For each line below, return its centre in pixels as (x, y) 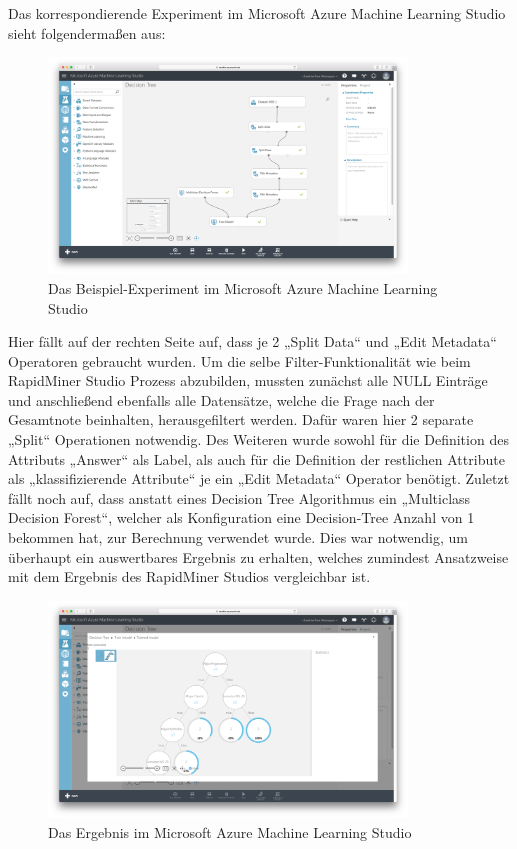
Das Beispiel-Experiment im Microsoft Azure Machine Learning (243, 287)
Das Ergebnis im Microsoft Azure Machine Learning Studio (230, 831)
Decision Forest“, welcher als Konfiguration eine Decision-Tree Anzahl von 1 (241, 517)
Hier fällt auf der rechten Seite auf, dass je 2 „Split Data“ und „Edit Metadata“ (252, 341)
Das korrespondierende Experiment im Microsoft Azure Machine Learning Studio (257, 13)
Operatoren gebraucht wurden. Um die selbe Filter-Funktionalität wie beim (239, 360)
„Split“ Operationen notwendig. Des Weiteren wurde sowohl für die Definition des (258, 439)
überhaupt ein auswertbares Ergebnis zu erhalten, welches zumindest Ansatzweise (258, 556)
